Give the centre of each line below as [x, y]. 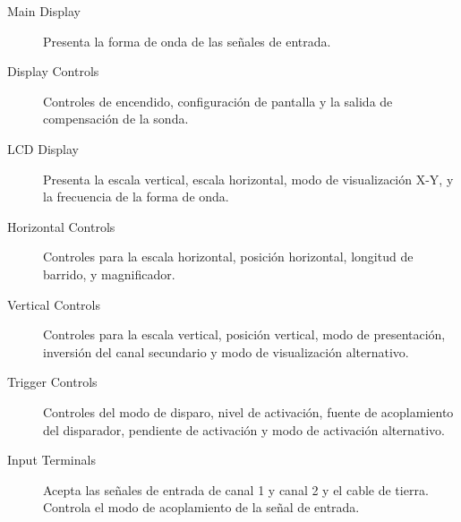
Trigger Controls [52, 382]
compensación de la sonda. [116, 119]
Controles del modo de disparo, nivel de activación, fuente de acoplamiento [248, 411]
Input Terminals [51, 460]
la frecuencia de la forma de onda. [136, 197]
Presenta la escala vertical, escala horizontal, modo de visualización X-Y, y [248, 179]
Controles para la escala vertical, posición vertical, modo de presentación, [244, 334]
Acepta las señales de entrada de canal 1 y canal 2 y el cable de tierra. [236, 489]
